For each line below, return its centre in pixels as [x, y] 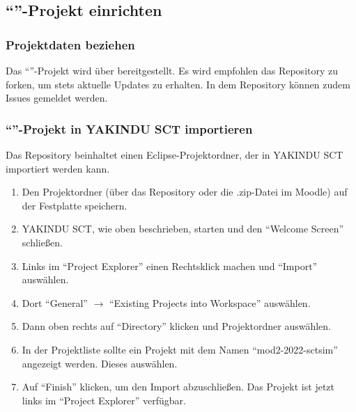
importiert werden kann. [58, 168]
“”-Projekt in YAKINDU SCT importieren [129, 128]
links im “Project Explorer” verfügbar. [104, 400]
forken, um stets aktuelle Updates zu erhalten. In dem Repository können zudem [178, 84]
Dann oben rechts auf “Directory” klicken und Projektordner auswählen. [176, 326]
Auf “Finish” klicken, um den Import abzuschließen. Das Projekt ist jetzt [178, 387]
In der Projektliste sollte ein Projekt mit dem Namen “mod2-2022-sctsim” [180, 349]
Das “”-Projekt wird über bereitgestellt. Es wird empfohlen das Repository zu [172, 70]
